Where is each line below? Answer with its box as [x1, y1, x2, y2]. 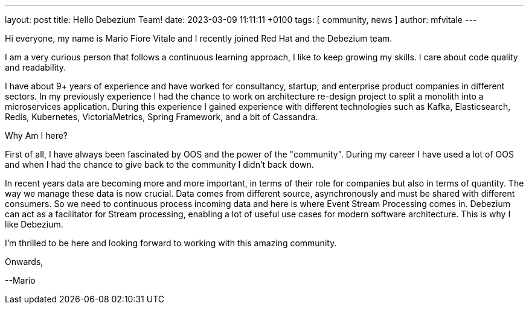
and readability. [5, 62, 66, 72]
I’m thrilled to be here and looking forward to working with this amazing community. [5, 238, 337, 248]
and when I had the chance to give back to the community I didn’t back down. [5, 159, 314, 170]
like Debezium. [5, 219, 63, 229]
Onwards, [5, 256, 43, 267]
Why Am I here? [5, 130, 68, 141]
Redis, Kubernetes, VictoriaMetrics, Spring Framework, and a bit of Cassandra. [5, 112, 318, 122]
